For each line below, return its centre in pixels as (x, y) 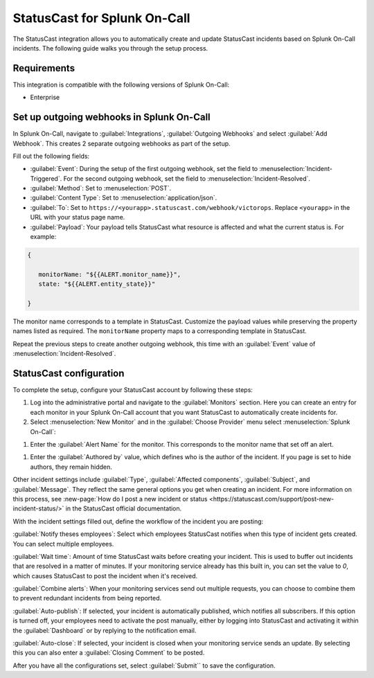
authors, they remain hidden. (71, 467)
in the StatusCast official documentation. (124, 508)
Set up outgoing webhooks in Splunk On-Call (112, 117)
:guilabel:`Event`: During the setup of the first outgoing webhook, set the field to (144, 169)
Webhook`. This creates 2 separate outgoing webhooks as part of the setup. (122, 143)
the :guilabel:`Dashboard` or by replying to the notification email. (105, 630)
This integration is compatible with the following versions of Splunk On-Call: (121, 84)
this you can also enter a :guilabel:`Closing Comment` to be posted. (109, 653)
